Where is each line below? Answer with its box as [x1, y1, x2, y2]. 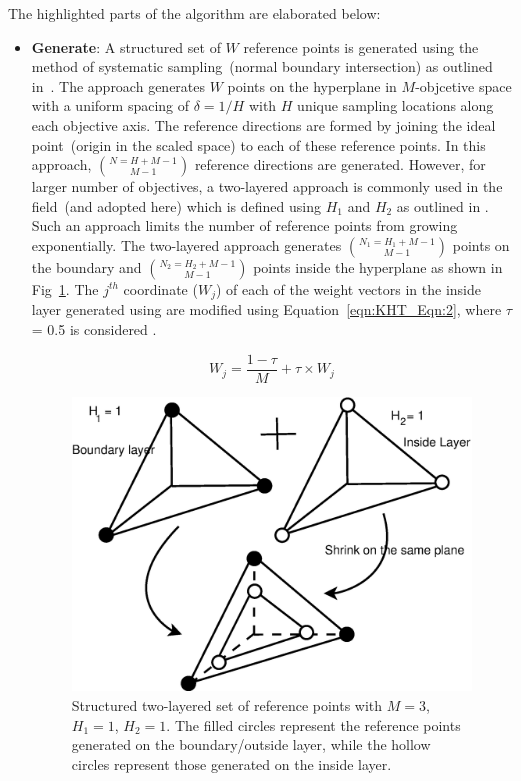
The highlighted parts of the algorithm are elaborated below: [8, 3, 381, 23]
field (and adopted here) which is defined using [31, 195, 321, 216]
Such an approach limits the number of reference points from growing [31, 215, 458, 236]
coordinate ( [123, 278, 198, 299]
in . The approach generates [31, 75, 206, 96]
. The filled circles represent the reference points [166, 714, 461, 735]
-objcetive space [415, 75, 512, 96]
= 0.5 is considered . [31, 318, 157, 339]
